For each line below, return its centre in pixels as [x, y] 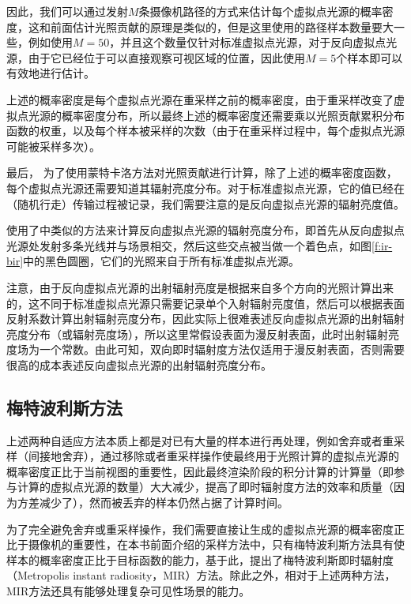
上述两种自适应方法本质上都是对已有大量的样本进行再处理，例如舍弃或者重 [200, 440]
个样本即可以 [370, 57]
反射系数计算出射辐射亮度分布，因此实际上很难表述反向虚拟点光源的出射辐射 [205, 319]
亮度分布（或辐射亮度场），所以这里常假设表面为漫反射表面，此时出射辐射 [197, 334]
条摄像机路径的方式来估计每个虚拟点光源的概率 [260, 11]
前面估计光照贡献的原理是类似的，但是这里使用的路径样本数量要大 [222, 26]
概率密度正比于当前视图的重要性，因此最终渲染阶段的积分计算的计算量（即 [200, 471]
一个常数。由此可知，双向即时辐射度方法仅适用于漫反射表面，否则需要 [222, 349]
